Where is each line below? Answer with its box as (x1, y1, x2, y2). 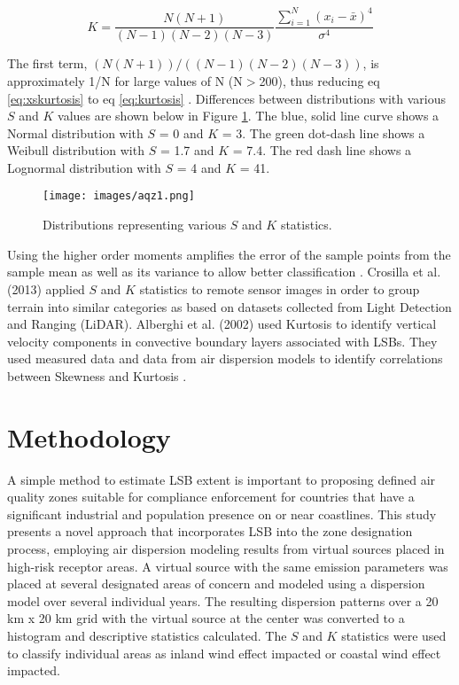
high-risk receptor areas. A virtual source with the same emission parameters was (7, 557, 448, 575)
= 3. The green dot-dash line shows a (222, 123, 425, 142)
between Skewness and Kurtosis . (7, 366, 187, 385)
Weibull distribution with (7, 141, 144, 160)
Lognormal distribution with (7, 158, 161, 176)
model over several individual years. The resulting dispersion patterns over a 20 (7, 591, 439, 610)
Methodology (7, 418, 171, 455)
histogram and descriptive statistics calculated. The (7, 626, 287, 644)
